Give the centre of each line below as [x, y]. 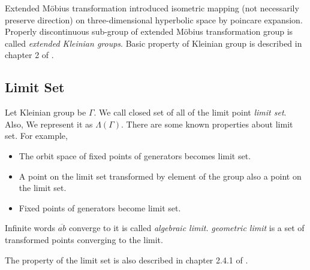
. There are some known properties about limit [207, 124]
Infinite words [30, 228]
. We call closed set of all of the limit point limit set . [190, 112]
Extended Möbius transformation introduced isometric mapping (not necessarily [152, 8]
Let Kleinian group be [46, 112]
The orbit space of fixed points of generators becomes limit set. [135, 155]
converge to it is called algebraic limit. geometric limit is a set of [186, 228]
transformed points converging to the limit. [84, 239]
